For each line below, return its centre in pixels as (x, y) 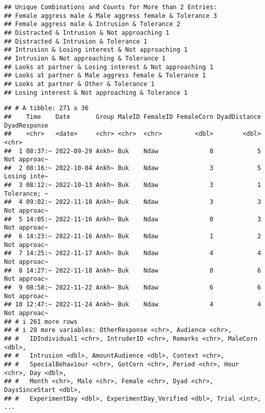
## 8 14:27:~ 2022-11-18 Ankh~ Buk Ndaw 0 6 (133, 270)
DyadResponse (26, 125)
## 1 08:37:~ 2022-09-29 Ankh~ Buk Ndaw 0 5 (133, 151)
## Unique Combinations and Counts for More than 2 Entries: (111, 7)
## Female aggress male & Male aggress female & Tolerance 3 (111, 16)
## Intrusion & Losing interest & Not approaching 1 (96, 50)
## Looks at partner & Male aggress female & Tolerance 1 (105, 76)
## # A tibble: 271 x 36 (46, 108)
